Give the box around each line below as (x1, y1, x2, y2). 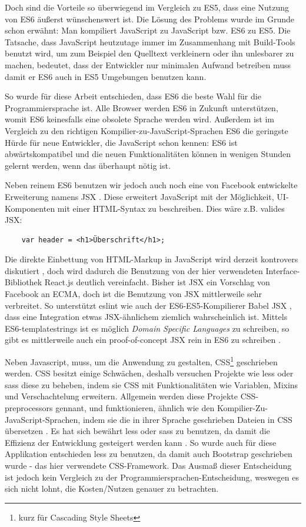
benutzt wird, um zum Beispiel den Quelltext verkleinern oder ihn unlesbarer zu (5, 47, 294, 59)
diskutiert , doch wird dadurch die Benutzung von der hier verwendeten (5, 264, 263, 276)
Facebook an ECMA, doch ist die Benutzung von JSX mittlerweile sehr (5, 288, 262, 300)
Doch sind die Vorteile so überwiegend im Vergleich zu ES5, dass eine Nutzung (5, 1, 290, 13)
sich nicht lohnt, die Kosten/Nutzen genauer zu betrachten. (5, 482, 219, 495)
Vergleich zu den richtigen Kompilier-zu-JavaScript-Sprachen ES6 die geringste (5, 124, 288, 136)
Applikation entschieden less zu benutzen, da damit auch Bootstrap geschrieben (5, 448, 292, 460)
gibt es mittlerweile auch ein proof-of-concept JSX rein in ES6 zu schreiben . (5, 333, 281, 346)
